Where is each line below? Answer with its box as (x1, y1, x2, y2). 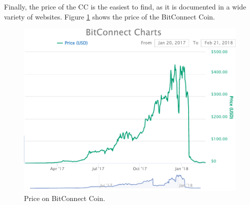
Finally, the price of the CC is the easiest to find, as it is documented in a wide (4, 1, 247, 11)
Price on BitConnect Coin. (24, 193, 105, 203)
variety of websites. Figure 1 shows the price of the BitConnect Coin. (4, 11, 215, 21)
